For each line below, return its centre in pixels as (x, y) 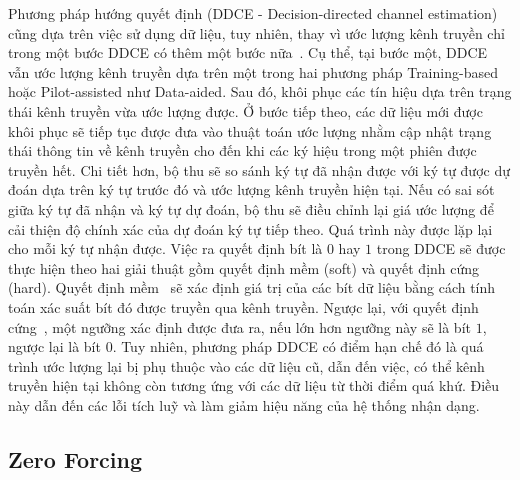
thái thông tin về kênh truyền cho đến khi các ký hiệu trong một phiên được (242, 150)
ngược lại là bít (54, 346)
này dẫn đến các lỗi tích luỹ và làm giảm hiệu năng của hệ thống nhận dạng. (244, 404)
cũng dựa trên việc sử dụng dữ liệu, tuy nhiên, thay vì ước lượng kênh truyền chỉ (256, 32)
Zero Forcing (75, 458)
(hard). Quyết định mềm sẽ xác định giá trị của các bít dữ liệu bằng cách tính (252, 287)
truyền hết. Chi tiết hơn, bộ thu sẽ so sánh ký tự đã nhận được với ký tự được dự (259, 169)
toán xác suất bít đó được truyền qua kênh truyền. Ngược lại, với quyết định (243, 306)
